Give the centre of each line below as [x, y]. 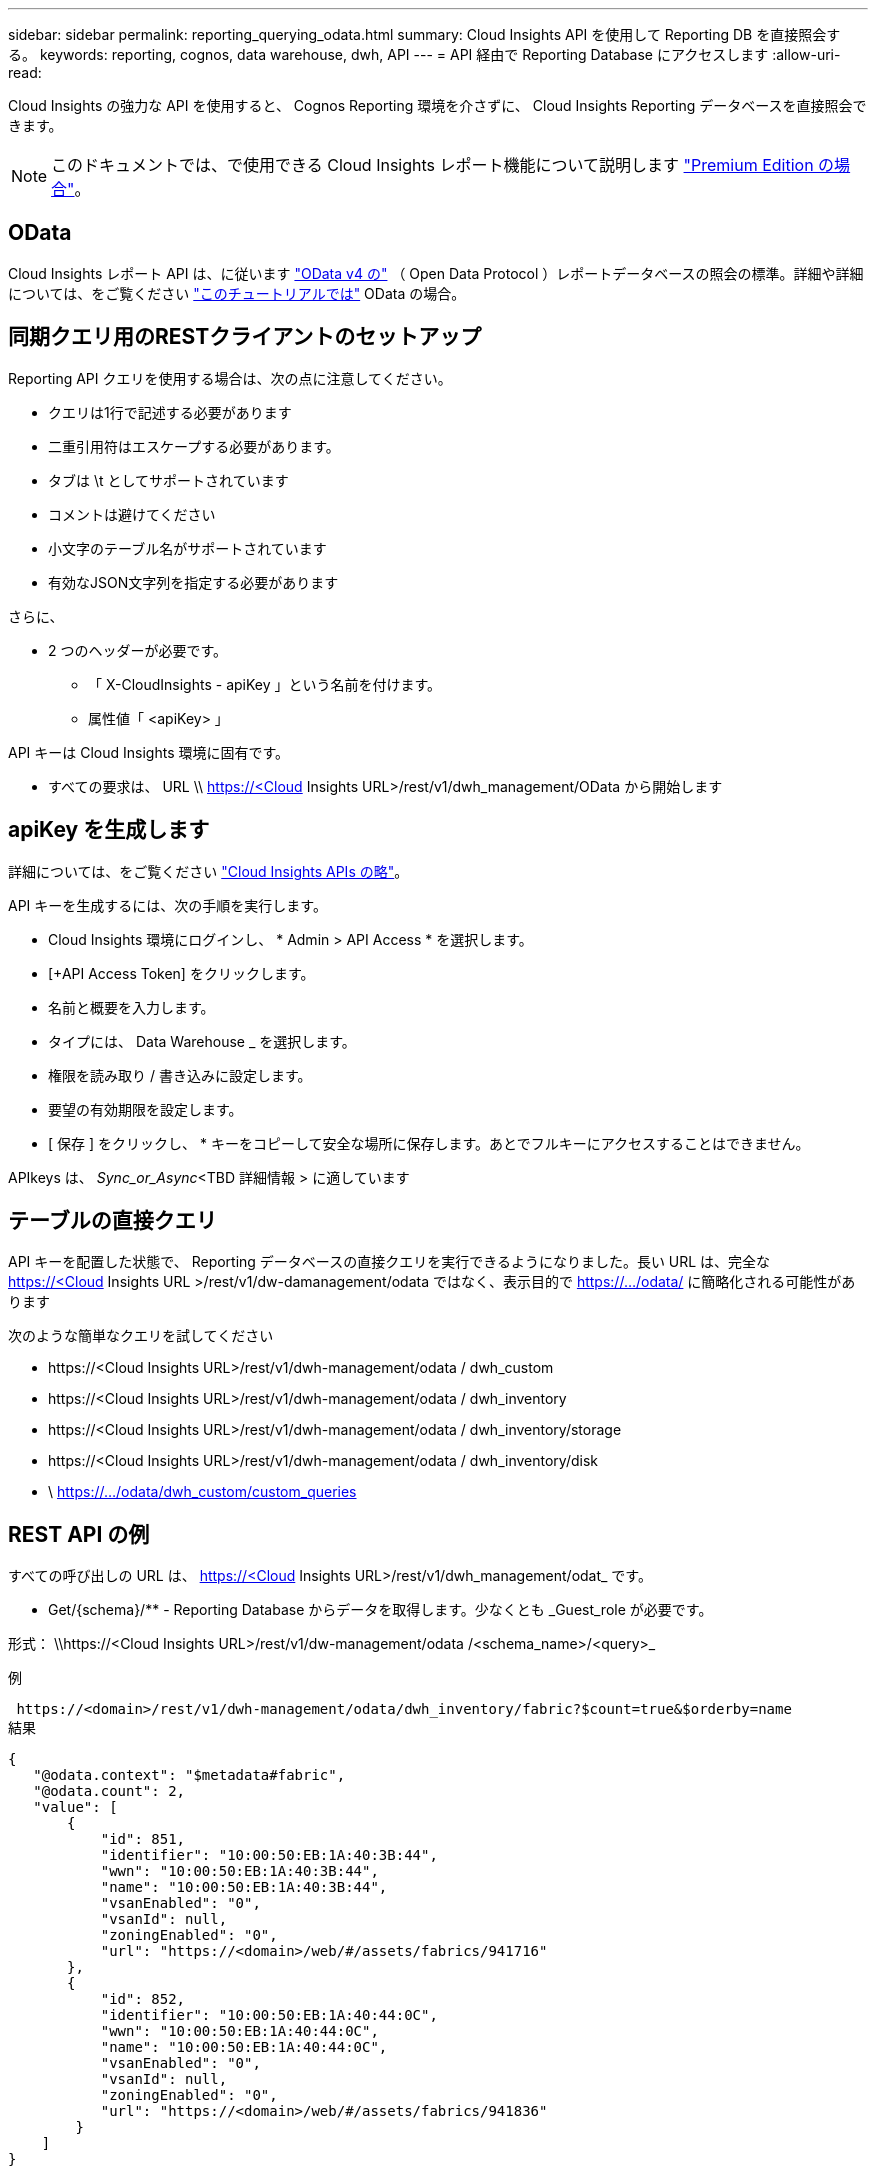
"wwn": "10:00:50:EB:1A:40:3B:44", [239, 1871]
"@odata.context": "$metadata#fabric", [189, 1775]
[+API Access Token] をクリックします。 [181, 973]
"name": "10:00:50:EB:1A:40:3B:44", [244, 1887]
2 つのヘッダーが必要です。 [138, 650]
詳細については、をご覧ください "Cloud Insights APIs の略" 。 [208, 871]
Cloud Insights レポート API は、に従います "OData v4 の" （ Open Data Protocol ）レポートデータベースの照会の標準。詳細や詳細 [436, 273]
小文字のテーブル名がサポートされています [187, 548]
